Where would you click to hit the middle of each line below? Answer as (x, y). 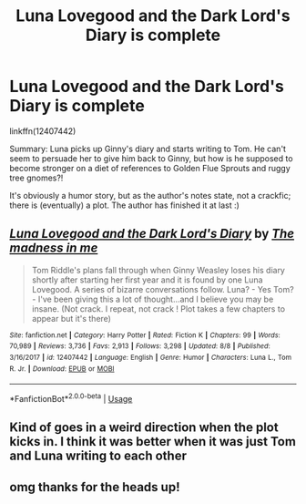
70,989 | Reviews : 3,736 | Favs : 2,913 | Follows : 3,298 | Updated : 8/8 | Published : (140, 346)
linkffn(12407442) (43, 131)
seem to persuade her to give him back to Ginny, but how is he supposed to (151, 158)
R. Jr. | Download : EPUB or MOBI (62, 369)
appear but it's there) (71, 318)
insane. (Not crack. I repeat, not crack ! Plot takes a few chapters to (158, 309)
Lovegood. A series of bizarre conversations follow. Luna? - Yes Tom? (163, 289)
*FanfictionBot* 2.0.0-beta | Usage (71, 398)
